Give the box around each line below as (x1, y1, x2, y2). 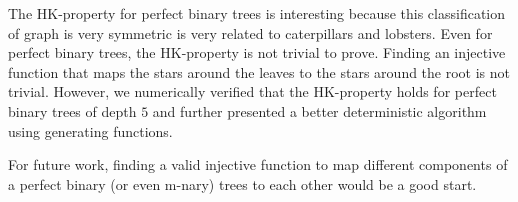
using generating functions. (8, 120, 173, 141)
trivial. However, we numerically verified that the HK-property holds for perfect (8, 81, 497, 102)
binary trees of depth (8, 100, 137, 121)
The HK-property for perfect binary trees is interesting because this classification (8, 3, 506, 23)
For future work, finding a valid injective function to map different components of (8, 154, 508, 175)
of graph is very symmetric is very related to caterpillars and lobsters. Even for (8, 22, 493, 43)
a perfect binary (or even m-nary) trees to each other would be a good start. (8, 173, 477, 194)
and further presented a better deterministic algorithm (152, 100, 487, 121)
